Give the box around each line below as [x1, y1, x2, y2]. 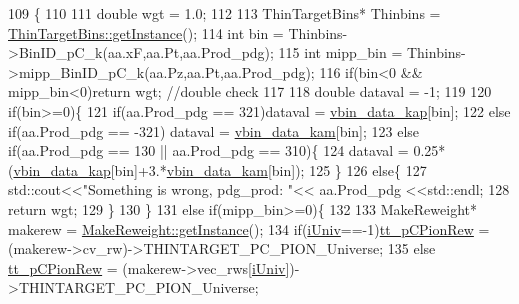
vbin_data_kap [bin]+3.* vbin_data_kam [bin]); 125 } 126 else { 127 [13, 159, 427, 180]
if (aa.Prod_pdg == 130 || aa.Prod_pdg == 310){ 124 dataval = [8, 140, 409, 161]
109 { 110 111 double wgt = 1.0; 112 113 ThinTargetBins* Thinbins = [8, 3, 441, 23]
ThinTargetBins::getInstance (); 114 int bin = [8, 22, 284, 43]
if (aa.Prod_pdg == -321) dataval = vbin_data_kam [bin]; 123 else [8, 120, 420, 141]
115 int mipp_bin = [278, 42, 403, 63]
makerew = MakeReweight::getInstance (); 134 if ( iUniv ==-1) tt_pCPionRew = [8, 218, 490, 239]
